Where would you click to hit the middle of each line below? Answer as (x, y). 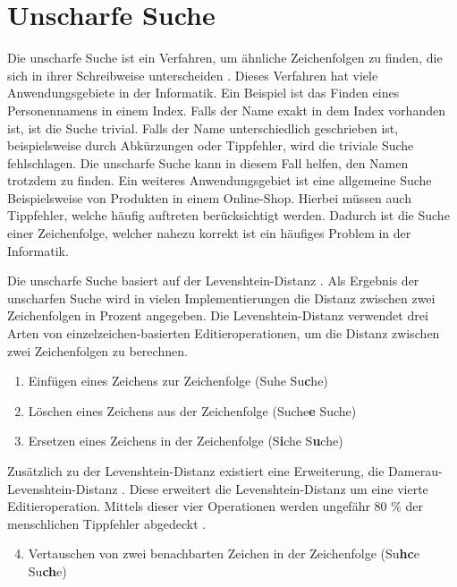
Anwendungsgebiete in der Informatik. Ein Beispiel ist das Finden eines (203, 93)
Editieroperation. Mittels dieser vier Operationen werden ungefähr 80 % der (216, 506)
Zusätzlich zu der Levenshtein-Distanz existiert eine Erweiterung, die (196, 471)
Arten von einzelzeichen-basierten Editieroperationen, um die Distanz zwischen (224, 333)
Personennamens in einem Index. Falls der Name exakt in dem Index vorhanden (226, 110)
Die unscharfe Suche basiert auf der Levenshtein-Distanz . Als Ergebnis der (213, 281)
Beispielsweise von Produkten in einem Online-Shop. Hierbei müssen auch (209, 197)
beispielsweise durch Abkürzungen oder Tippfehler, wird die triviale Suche (211, 145)
